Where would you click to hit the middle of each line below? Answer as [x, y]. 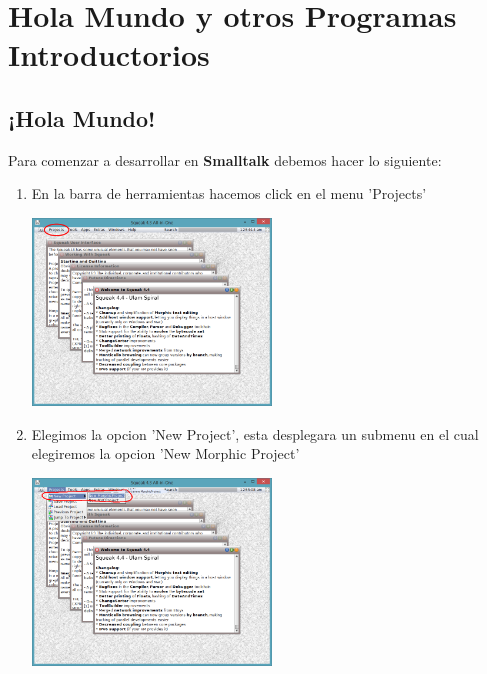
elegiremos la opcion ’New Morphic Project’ [165, 453]
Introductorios [109, 54]
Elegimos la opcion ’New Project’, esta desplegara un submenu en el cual [255, 433]
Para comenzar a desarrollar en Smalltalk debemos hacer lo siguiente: [225, 159]
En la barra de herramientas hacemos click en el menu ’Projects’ [229, 193]
